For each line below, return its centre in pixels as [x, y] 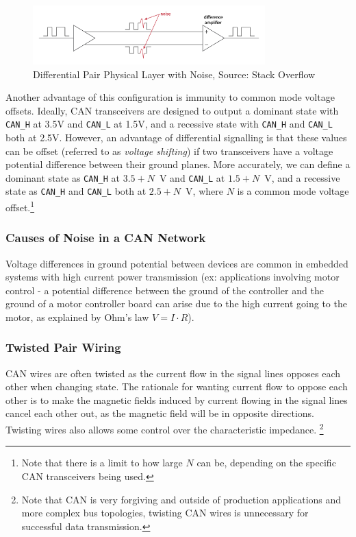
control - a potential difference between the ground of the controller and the [165, 290]
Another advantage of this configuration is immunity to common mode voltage [170, 97]
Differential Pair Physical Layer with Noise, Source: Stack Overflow [174, 74]
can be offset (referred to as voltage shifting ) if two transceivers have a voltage [169, 151]
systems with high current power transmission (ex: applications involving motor [173, 277]
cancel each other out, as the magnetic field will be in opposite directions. [160, 413]
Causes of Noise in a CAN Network [106, 238]
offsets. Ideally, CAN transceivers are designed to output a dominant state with [172, 110]
